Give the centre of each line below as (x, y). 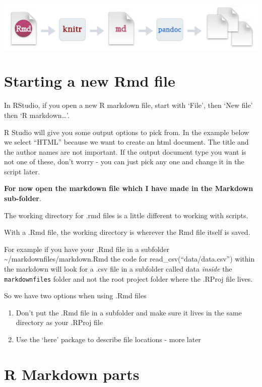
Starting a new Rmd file (90, 81)
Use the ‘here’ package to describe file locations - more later (108, 339)
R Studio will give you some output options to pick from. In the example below (127, 132)
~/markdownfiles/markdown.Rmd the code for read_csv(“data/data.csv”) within (129, 259)
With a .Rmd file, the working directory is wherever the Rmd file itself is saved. (127, 232)
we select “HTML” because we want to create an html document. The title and (126, 142)
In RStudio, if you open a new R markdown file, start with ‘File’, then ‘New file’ (128, 105)
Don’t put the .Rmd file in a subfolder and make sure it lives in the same (129, 312)
